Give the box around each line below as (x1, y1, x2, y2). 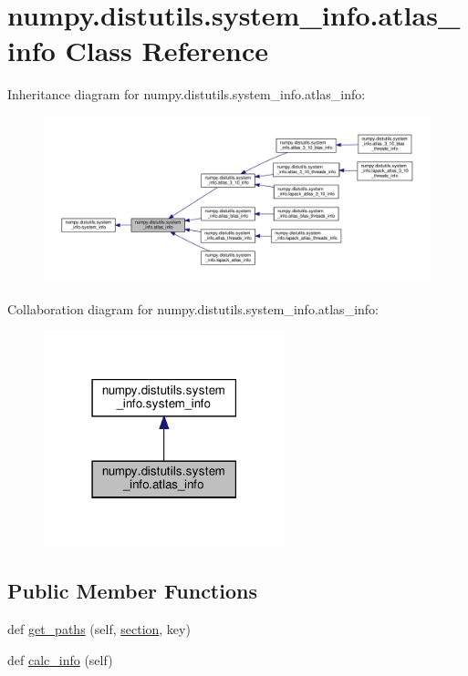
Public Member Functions (7, 577, 257, 605)
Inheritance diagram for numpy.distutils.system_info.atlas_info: (7, 85, 366, 104)
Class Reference (65, 32, 268, 69)
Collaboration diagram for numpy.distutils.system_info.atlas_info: (7, 299, 379, 318)
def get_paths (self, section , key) (7, 620, 191, 639)
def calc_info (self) (7, 650, 113, 669)
